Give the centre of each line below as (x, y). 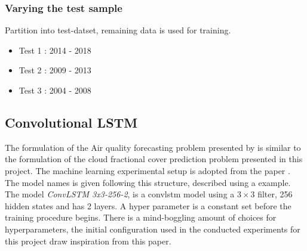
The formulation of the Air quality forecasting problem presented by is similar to (153, 147)
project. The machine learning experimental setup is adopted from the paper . (148, 170)
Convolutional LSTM (71, 122)
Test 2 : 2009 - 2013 (55, 70)
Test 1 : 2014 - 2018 (55, 50)
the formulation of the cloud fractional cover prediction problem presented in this (154, 159)
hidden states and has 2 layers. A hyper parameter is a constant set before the (148, 205)
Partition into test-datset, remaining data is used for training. (118, 30)
